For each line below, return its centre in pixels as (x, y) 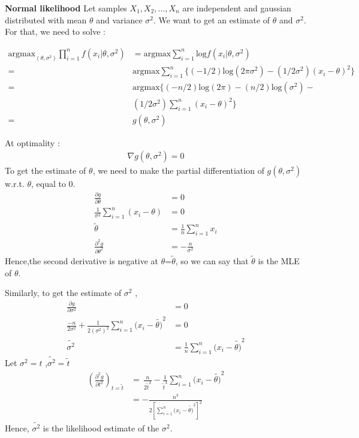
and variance (119, 19)
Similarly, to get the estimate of (63, 293)
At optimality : (32, 142)
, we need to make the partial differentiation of (178, 170)
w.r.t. (15, 184)
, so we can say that (212, 261)
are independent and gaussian (237, 8)
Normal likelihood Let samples (66, 8)
